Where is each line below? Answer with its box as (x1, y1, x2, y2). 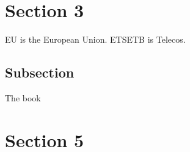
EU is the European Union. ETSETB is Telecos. (5, 33, 186, 46)
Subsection (5, 63, 75, 82)
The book (5, 91, 41, 104)
